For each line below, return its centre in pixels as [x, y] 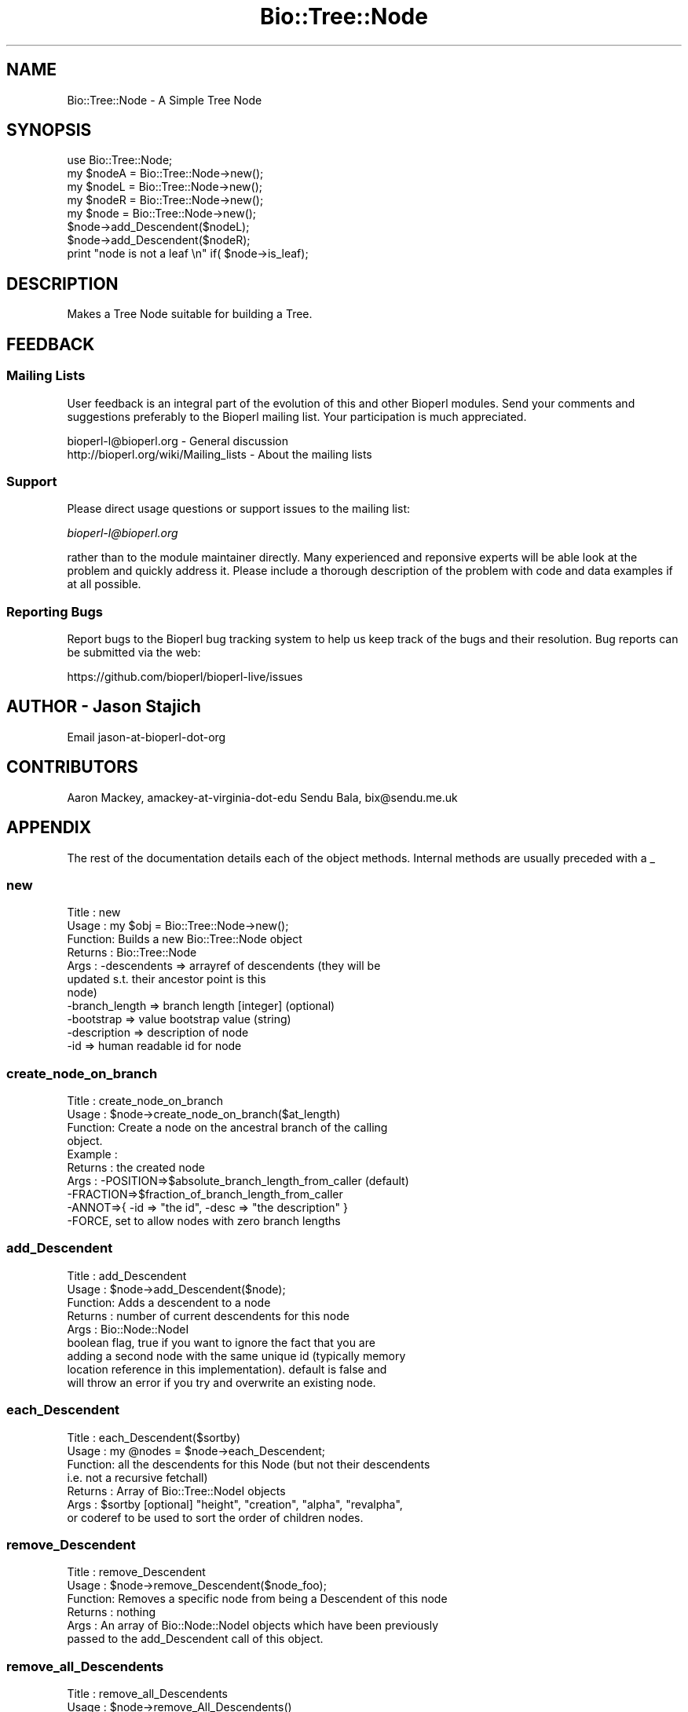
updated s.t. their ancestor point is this [167, 979]
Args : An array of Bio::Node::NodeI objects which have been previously [253, 1626]
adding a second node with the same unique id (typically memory [236, 1355]
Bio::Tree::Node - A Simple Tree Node [165, 100]
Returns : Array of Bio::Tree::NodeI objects [176, 1491]
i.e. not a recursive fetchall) [137, 1477]
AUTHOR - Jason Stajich [104, 707]
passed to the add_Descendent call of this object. [195, 1639]
